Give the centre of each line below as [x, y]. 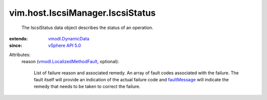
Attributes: [20, 55]
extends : [19, 38]
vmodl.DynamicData [69, 38]
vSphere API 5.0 [65, 46]
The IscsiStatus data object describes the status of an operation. [87, 28]
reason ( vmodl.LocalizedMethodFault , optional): [70, 62]
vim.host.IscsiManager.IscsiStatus [82, 13]
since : [16, 46]
